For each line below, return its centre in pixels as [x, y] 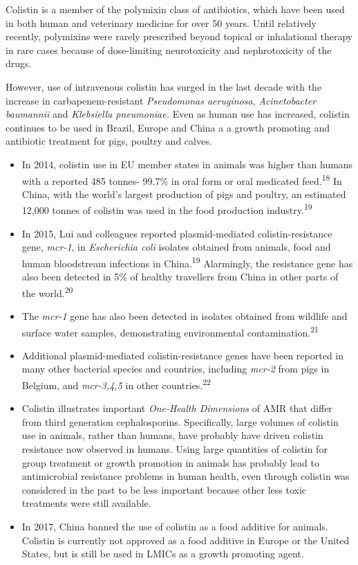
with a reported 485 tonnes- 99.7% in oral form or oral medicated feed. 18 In [182, 179]
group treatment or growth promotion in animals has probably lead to [170, 462]
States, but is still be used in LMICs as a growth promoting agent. [163, 554]
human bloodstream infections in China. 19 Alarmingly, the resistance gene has [187, 262]
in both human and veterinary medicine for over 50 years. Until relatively [161, 23]
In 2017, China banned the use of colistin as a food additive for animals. [175, 526]
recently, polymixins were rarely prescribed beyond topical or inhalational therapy [179, 36]
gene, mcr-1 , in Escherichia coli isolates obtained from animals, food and [176, 247]
